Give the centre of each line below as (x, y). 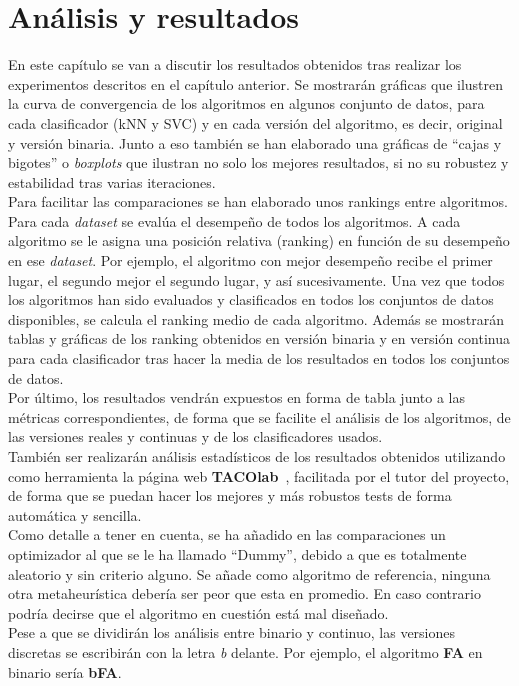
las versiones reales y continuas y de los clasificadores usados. (195, 436)
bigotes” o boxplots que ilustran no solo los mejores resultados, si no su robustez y (258, 162)
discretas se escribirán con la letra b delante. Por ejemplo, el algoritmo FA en (245, 651)
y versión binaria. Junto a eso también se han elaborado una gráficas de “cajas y (255, 142)
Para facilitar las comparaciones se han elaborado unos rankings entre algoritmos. (258, 201)
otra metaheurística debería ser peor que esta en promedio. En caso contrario (244, 593)
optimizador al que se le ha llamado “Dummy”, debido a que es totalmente (237, 553)
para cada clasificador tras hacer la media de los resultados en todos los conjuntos (259, 358)
